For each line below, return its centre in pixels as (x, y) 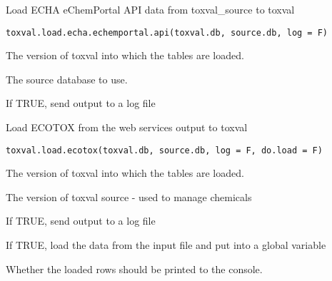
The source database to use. (67, 79)
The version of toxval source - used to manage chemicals (129, 196)
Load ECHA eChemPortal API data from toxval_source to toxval (150, 9)
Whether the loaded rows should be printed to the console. (134, 269)
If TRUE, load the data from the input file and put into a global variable (166, 245)
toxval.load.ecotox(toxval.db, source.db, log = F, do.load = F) (164, 150)
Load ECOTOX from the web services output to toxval (127, 127)
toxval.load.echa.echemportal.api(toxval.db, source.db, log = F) (167, 32)
